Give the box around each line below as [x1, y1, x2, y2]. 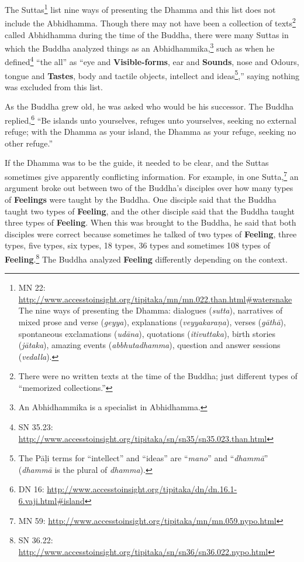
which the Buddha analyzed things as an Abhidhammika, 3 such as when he [5, 40, 275, 54]
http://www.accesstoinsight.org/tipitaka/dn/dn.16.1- [47, 483, 237, 495]
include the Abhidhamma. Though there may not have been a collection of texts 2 [5, 15, 296, 29]
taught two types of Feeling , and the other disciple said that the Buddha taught [5, 205, 295, 217]
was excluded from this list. [5, 80, 103, 93]
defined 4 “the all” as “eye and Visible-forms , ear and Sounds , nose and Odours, [5, 54, 299, 67]
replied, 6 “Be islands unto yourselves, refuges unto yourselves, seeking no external [5, 113, 296, 126]
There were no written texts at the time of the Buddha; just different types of [18, 370, 298, 382]
